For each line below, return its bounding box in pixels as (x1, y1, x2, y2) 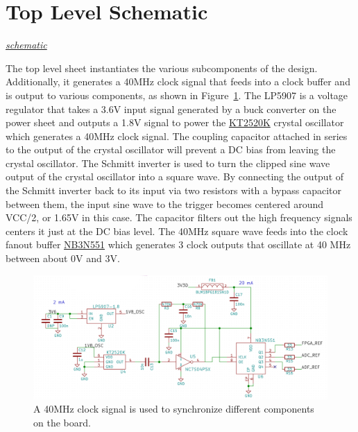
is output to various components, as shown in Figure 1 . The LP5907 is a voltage (6, 87, 348, 102)
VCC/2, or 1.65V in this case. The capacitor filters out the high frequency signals (6, 210, 352, 225)
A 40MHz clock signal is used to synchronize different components (33, 401, 314, 416)
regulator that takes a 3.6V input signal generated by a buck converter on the (6, 101, 336, 116)
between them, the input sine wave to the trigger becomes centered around (6, 196, 323, 211)
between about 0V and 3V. (6, 251, 120, 266)
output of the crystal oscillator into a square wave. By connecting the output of (6, 169, 344, 184)
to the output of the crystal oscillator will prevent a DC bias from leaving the (6, 142, 336, 157)
